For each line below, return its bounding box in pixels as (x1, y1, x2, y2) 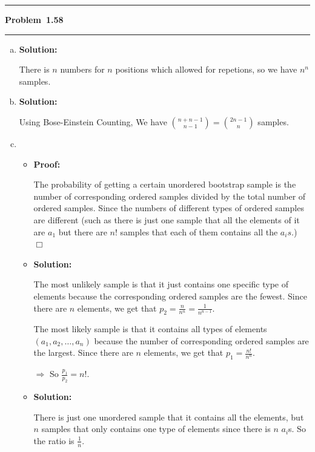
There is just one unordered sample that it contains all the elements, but (33, 410, 304, 423)
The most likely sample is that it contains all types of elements (33, 323, 267, 335)
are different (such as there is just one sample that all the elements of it (33, 213, 300, 226)
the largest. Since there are (33, 346, 133, 359)
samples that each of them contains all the (120, 225, 278, 238)
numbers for (60, 63, 105, 76)
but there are (58, 225, 107, 238)
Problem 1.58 (5, 13, 64, 25)
